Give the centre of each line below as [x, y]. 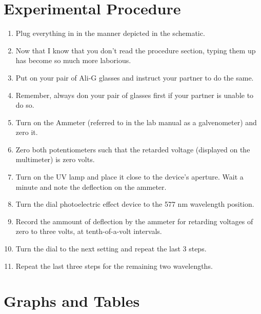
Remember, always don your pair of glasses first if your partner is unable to [135, 95]
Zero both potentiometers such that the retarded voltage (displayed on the [133, 149]
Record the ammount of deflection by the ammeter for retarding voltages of [134, 221]
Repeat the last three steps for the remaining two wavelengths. [114, 266]
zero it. [27, 132]
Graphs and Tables [72, 301]
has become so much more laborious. [73, 60]
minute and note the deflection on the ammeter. [91, 187]
